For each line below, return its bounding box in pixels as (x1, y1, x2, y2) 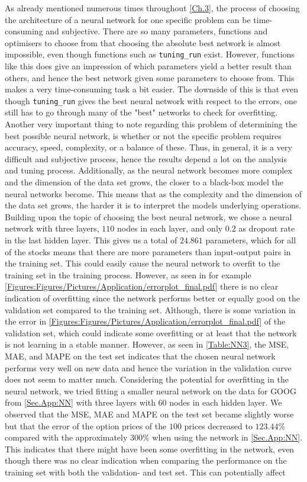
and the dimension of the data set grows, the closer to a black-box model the (5, 176, 283, 188)
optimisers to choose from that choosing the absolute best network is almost (5, 36, 281, 49)
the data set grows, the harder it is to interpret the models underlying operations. (5, 199, 302, 211)
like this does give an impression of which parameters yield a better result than (5, 60, 292, 72)
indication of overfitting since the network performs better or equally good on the (5, 291, 300, 304)
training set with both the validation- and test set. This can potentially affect (5, 465, 286, 478)
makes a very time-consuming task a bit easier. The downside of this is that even (5, 83, 298, 95)
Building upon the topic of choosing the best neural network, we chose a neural (5, 210, 292, 223)
